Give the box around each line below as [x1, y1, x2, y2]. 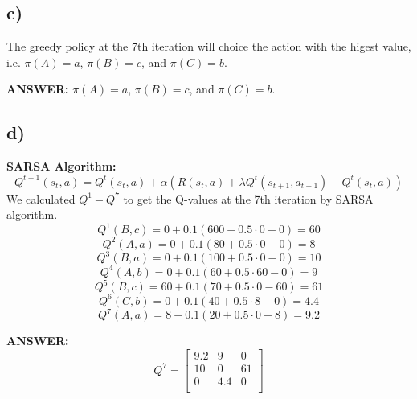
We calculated [6, 190, 76, 207]
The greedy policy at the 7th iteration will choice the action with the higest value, [6, 38, 411, 55]
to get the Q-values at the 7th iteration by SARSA [123, 190, 374, 207]
